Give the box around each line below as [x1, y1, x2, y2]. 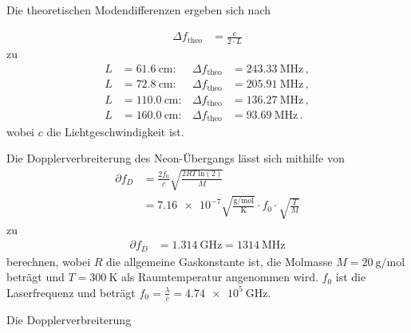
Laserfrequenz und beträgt [6, 284, 136, 300]
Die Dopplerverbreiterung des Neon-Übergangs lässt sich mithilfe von [6, 150, 345, 166]
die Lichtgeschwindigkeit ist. [46, 123, 184, 139]
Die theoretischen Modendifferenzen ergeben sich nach [6, 2, 271, 18]
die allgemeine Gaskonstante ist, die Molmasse [106, 253, 333, 269]
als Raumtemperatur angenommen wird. [121, 268, 318, 285]
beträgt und [6, 268, 65, 285]
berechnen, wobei [6, 253, 91, 269]
